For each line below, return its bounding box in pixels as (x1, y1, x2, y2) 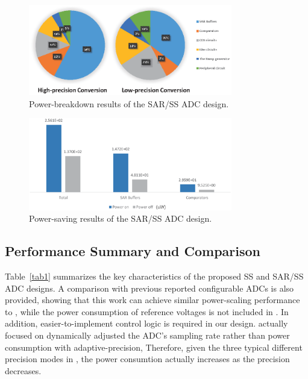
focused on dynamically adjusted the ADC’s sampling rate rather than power (5, 328, 290, 341)
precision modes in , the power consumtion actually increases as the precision (5, 352, 290, 365)
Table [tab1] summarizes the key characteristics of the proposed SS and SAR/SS (5, 269, 304, 282)
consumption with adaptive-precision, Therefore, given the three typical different (5, 340, 303, 353)
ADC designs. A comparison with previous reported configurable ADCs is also (5, 281, 294, 294)
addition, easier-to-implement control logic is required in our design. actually (5, 317, 288, 330)
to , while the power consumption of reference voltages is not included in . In (5, 305, 289, 318)
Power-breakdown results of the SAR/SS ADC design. (29, 97, 229, 110)
